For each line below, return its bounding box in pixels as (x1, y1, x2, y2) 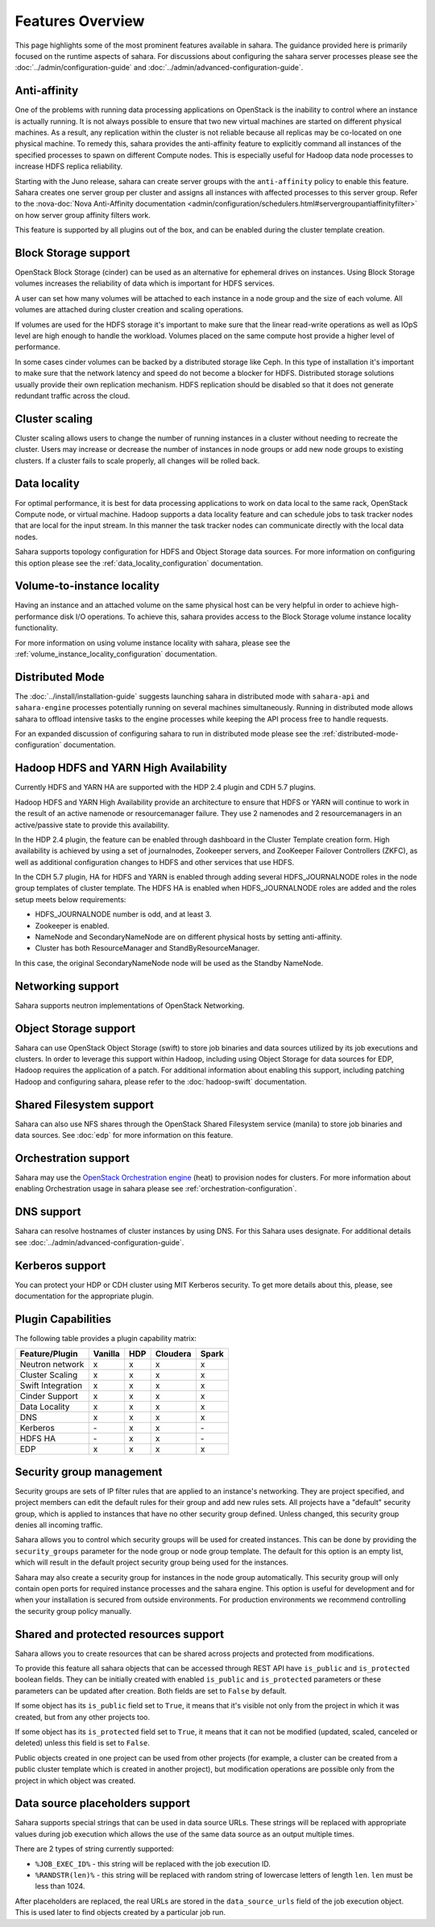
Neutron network (19, 1359, 85, 1370)
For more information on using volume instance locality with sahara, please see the (14, 637, 291, 647)
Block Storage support (14, 246, 130, 260)
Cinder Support (19, 1390, 78, 1402)
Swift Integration (19, 1380, 83, 1391)
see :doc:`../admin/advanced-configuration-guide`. (14, 1237, 184, 1247)
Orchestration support (14, 1151, 130, 1165)
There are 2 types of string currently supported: (14, 1844, 174, 1854)
